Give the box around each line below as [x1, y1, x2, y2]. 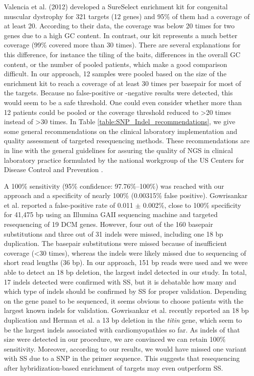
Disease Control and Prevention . [4, 164, 103, 175]
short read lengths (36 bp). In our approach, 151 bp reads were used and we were [4, 257, 248, 267]
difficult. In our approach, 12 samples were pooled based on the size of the [4, 68, 227, 79]
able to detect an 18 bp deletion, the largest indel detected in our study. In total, [4, 267, 247, 277]
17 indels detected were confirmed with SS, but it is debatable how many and [4, 276, 236, 287]
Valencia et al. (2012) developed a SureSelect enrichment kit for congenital [4, 1, 228, 11]
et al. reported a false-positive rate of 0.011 [4, 199, 133, 210]
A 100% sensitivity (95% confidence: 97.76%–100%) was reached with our [4, 180, 224, 191]
